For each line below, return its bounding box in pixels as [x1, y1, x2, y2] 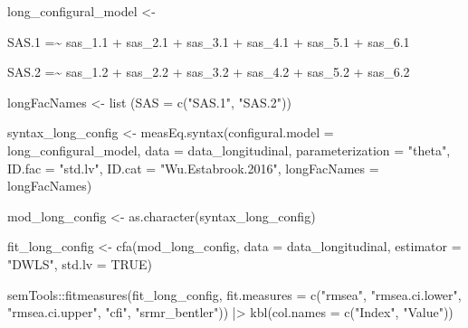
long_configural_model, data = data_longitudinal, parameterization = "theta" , [7, 140, 451, 159]
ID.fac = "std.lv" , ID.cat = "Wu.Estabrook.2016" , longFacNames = [7, 158, 379, 177]
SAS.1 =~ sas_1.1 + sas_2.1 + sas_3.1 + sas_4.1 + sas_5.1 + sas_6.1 [7, 32, 410, 51]
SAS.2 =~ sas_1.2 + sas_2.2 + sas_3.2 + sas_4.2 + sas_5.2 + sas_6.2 [7, 62, 410, 81]
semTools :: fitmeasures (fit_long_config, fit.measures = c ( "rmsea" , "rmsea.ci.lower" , [7, 285, 462, 304]
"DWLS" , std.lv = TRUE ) [7, 254, 152, 273]
